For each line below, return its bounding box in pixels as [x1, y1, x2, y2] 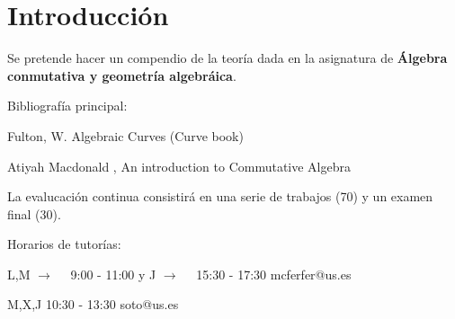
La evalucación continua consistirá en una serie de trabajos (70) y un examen [7, 187, 433, 206]
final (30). [7, 204, 61, 223]
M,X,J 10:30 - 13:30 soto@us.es [7, 295, 179, 314]
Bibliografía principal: [7, 96, 128, 115]
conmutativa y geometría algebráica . [7, 66, 236, 84]
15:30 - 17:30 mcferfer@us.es [196, 264, 352, 283]
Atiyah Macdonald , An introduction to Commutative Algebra [7, 156, 352, 175]
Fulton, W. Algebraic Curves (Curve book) [7, 126, 244, 145]
